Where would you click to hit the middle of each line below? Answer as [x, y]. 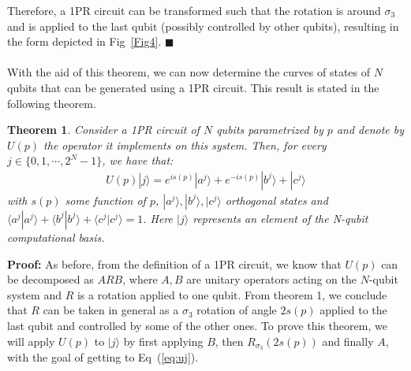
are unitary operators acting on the [272, 279]
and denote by [370, 130]
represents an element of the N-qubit [280, 218]
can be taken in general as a [111, 310]
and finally [348, 341]
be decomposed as [50, 279]
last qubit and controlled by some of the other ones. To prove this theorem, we [197, 325]
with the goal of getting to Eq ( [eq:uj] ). [103, 357]
